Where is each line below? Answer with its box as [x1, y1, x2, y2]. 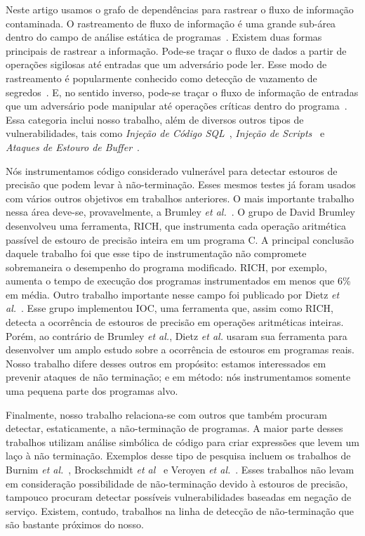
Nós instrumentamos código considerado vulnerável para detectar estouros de [6, 163, 338, 178]
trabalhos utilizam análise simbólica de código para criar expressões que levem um [6, 434, 359, 449]
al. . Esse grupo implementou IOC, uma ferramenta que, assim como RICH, [6, 301, 333, 315]
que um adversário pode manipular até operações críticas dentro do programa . [6, 98, 347, 113]
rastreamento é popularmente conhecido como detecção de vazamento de [6, 70, 317, 85]
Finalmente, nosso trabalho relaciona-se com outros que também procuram [6, 407, 328, 421]
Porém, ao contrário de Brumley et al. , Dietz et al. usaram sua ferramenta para [6, 328, 347, 343]
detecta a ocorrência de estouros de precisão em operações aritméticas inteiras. [6, 315, 344, 329]
